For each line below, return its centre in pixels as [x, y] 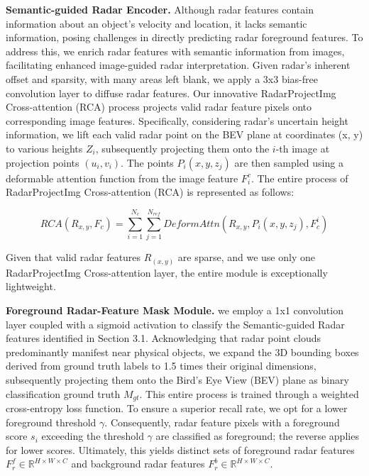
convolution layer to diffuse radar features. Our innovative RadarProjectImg [171, 93]
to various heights [44, 148]
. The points [147, 162]
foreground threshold [51, 422]
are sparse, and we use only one [246, 257]
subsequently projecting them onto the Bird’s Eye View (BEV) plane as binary [177, 379]
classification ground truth [63, 393]
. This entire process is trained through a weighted [249, 393]
